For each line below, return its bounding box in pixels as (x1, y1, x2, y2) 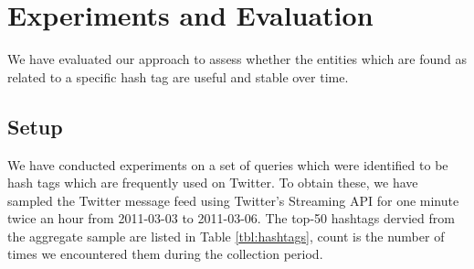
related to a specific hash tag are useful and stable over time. (7, 67, 349, 86)
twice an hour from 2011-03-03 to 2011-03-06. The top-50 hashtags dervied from (7, 209, 455, 228)
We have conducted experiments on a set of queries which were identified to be (7, 155, 448, 174)
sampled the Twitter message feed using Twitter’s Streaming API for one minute (7, 190, 459, 210)
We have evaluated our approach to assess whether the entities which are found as (7, 49, 468, 69)
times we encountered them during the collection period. (7, 244, 323, 264)
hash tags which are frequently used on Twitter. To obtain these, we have (7, 173, 418, 192)
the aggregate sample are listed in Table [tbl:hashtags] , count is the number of (7, 226, 445, 245)
